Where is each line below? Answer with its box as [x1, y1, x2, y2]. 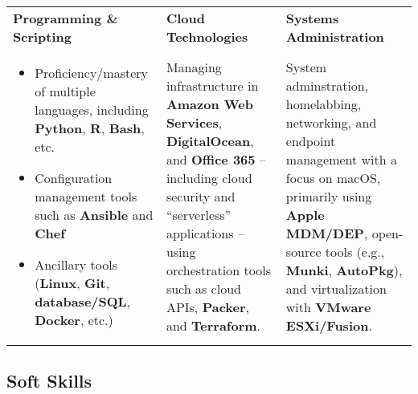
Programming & [13, 9, 118, 27]
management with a [285, 150, 398, 169]
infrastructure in [166, 76, 259, 95]
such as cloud [166, 279, 241, 298]
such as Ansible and [35, 205, 154, 224]
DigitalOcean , [166, 132, 254, 150]
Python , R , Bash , [35, 119, 145, 137]
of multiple [35, 82, 96, 100]
